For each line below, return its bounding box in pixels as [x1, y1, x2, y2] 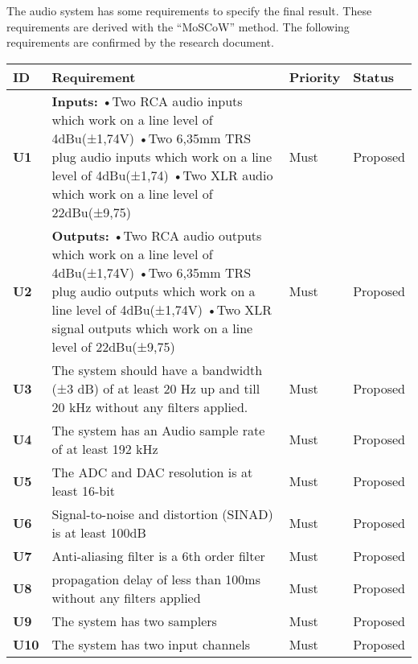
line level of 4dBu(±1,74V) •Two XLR [51, 299, 273, 319]
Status [353, 67, 395, 86]
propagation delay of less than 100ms [51, 569, 260, 588]
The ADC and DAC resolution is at [51, 462, 253, 481]
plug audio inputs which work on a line [51, 146, 273, 166]
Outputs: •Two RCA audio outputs [51, 225, 262, 245]
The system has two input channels [51, 634, 251, 654]
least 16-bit [51, 480, 115, 500]
